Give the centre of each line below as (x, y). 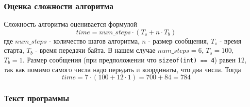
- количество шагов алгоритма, (94, 40)
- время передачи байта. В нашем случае (95, 50)
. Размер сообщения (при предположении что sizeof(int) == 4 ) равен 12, (134, 60)
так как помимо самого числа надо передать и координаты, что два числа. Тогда (123, 69)
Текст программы (37, 98)
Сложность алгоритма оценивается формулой (71, 24)
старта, (14, 50)
